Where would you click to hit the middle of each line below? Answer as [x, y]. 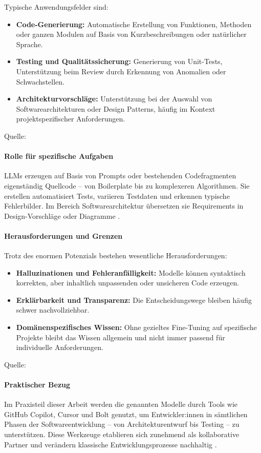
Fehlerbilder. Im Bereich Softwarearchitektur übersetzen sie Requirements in [124, 206]
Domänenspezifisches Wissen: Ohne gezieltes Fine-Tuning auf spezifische [136, 327]
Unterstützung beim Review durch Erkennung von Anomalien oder [121, 71]
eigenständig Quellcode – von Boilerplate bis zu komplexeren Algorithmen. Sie [127, 185]
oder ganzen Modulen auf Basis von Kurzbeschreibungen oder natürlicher [131, 34]
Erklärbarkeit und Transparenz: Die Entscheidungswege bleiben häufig [134, 300]
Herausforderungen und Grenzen [63, 235]
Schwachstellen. [40, 81]
